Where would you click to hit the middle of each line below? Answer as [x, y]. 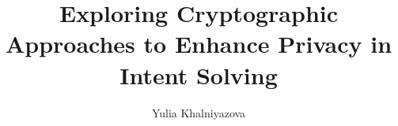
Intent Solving [199, 74]
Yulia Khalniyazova [199, 112]
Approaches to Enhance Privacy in [199, 44]
